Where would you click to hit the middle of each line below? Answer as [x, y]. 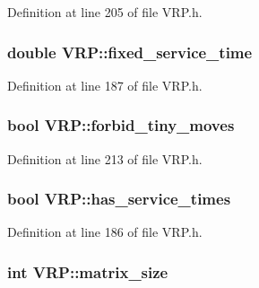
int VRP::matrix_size [88, 271]
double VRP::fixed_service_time [130, 52]
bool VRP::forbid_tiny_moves [121, 125]
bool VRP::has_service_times [119, 199]
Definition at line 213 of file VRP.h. [105, 158]
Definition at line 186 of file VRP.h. [105, 232]
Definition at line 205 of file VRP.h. [105, 12]
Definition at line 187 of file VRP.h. [105, 85]
